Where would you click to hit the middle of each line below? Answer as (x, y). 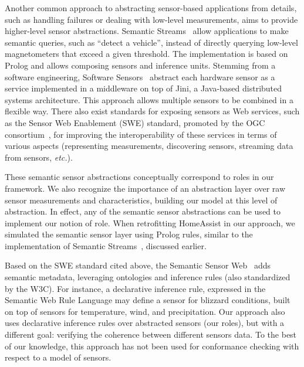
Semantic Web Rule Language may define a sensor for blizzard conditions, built (148, 300)
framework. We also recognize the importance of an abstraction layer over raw (145, 188)
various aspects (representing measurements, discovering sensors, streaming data (149, 146)
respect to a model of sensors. (58, 357)
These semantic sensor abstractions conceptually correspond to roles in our (139, 177)
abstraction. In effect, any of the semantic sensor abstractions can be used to (143, 211)
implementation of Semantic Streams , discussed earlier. (106, 245)
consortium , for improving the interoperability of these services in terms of (141, 134)
